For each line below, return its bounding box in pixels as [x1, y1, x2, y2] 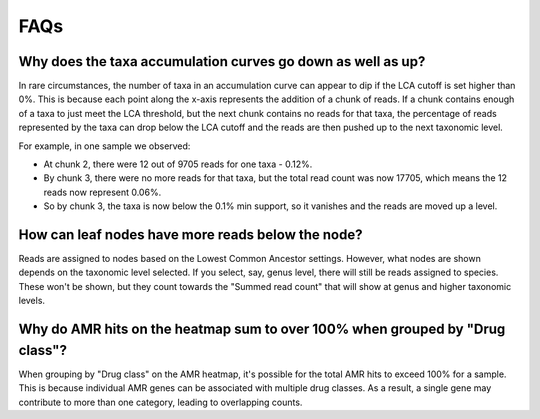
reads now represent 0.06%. [43, 186, 162, 198]
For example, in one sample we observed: [18, 140, 191, 152]
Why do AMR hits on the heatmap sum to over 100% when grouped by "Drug [18, 321, 506, 338]
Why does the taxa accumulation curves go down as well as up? [18, 53, 426, 70]
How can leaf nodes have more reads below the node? [18, 226, 363, 243]
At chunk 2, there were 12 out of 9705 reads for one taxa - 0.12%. [43, 158, 313, 170]
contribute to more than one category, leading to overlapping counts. [18, 396, 303, 408]
